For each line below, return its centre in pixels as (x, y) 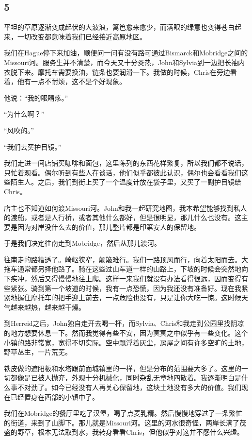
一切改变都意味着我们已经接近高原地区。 (82, 36)
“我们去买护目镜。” (33, 146)
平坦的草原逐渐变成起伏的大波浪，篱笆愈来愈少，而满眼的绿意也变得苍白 (119, 27)
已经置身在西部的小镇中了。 (55, 397)
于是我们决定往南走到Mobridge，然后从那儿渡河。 (83, 243)
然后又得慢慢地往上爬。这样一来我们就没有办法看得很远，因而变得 (136, 279)
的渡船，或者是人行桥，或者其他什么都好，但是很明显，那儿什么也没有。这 (123, 217)
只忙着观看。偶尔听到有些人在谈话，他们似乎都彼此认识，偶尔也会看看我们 (123, 172)
